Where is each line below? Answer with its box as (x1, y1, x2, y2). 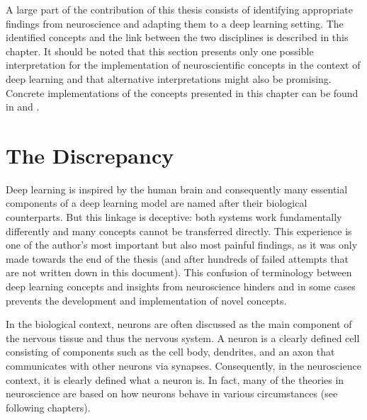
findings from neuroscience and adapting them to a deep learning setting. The (6, 16, 344, 30)
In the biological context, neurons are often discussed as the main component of (6, 317, 352, 331)
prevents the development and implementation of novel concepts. (6, 293, 287, 307)
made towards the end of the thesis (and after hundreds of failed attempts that (6, 251, 349, 266)
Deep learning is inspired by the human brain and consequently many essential (6, 181, 348, 196)
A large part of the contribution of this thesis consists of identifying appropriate (6, 2, 353, 16)
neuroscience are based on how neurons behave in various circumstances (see (6, 386, 338, 401)
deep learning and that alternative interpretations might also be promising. (6, 71, 332, 86)
